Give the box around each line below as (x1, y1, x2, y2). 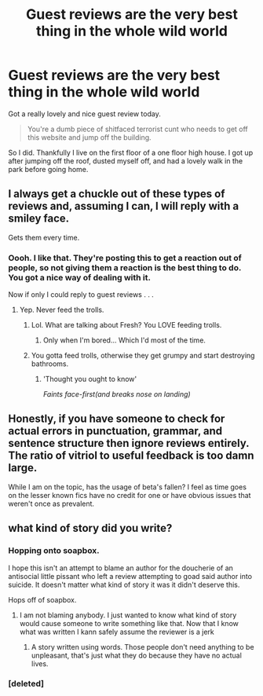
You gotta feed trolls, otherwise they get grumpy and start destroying (31, 351, 255, 361)
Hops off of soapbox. (8, 595, 77, 604)
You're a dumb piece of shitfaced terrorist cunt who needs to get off (27, 124, 249, 134)
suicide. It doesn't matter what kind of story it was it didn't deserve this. (8, 580, 240, 589)
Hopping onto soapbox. (8, 545, 100, 556)
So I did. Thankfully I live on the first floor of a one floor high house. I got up (8, 148, 254, 157)
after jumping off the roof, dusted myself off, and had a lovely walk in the (8, 156, 243, 166)
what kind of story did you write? (8, 522, 173, 535)
